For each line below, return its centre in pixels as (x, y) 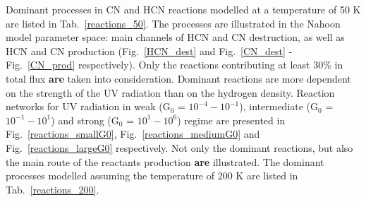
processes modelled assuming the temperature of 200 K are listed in (152, 176)
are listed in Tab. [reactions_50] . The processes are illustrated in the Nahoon (173, 23)
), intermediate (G (279, 106)
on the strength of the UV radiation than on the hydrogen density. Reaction (170, 92)
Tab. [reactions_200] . (53, 189)
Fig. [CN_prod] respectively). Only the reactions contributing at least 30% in (175, 65)
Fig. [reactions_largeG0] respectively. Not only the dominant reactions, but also (179, 147)
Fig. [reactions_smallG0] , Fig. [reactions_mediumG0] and (133, 134)
